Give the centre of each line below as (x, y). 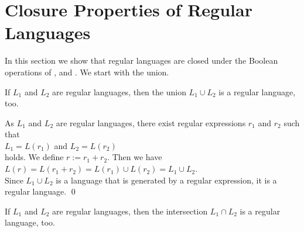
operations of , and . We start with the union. (87, 72)
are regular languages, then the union (119, 91)
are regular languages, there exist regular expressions (151, 122)
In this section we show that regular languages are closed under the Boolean (141, 60)
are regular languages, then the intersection (130, 211)
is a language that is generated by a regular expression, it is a (166, 180)
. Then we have (135, 157)
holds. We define (34, 157)
